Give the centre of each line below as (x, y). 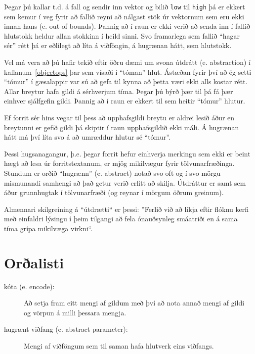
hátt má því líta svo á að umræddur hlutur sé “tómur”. (87, 137)
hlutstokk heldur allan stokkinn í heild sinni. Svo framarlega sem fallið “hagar (122, 35)
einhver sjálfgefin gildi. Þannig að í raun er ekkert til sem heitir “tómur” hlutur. (125, 101)
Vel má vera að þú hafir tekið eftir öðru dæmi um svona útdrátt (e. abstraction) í (127, 62)
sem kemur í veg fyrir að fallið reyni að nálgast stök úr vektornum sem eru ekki (124, 16)
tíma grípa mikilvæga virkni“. (48, 228)
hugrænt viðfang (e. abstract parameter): (66, 329)
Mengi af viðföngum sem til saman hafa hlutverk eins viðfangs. (119, 346)
